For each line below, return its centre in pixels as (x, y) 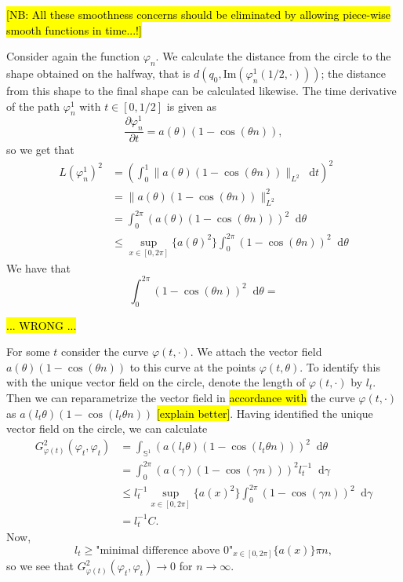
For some (28, 351)
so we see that (40, 566)
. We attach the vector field (256, 351)
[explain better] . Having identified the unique (265, 413)
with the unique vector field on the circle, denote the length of (156, 382)
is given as (191, 106)
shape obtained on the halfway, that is (98, 73)
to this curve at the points (193, 366)
